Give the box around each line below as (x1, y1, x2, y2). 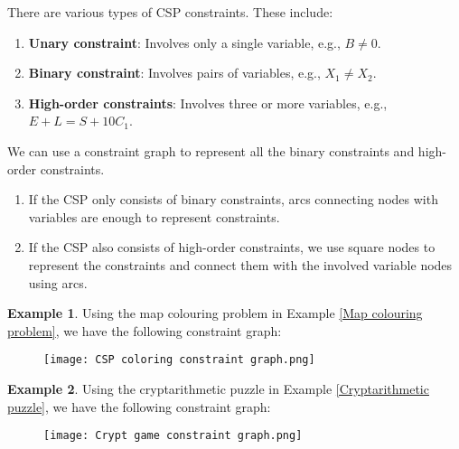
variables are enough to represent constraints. (28, 207, 280, 226)
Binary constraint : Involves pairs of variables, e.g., (28, 63, 321, 82)
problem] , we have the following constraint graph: (7, 321, 282, 340)
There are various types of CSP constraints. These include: (7, 3, 333, 21)
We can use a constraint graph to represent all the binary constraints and (7, 141, 415, 160)
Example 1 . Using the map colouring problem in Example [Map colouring (7, 304, 423, 323)
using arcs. (28, 273, 88, 292)
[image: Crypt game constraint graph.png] (43, 429, 303, 443)
